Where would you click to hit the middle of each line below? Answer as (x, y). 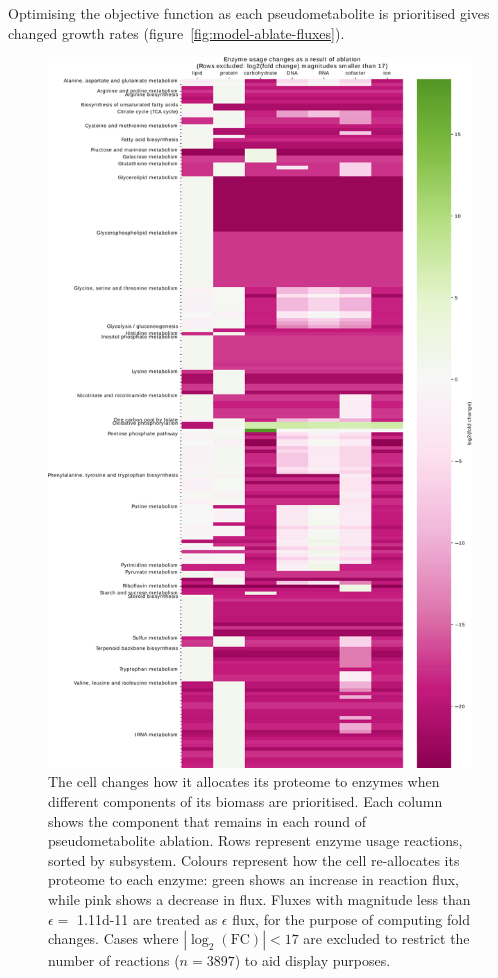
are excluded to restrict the (386, 938)
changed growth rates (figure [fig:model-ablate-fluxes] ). (176, 32)
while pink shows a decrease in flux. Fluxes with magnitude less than (259, 898)
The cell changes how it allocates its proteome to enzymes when (244, 781)
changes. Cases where (113, 938)
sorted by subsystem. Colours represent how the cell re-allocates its (254, 859)
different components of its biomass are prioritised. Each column (245, 800)
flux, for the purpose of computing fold (351, 918)
